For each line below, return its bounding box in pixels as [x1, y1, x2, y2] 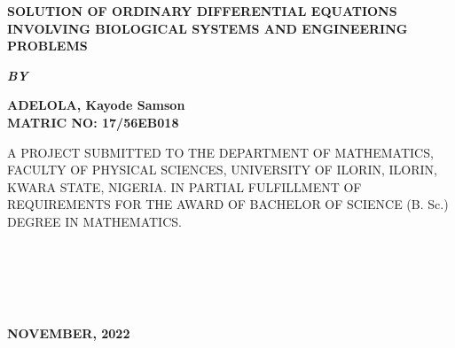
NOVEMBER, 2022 [7, 323, 130, 342]
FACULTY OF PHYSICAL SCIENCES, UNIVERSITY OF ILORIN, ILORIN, [7, 160, 437, 179]
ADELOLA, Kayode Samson [7, 96, 185, 114]
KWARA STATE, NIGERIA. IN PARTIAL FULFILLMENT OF [7, 177, 362, 196]
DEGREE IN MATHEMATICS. [7, 212, 182, 230]
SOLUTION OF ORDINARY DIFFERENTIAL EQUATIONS [7, 2, 397, 19]
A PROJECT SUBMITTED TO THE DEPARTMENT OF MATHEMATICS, [7, 143, 434, 161]
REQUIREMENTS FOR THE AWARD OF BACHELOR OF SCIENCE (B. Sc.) [7, 195, 449, 213]
